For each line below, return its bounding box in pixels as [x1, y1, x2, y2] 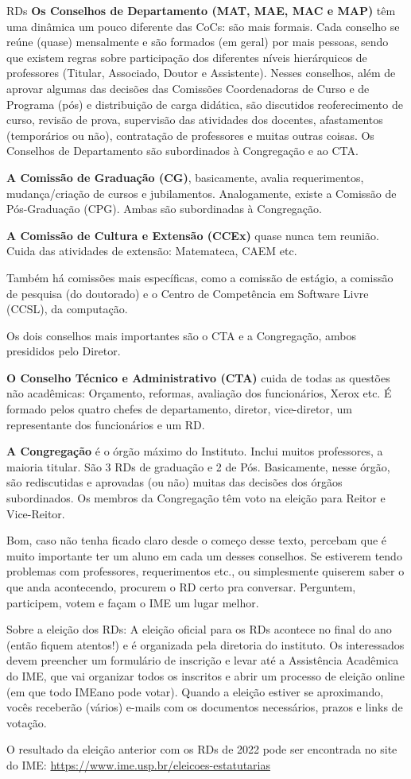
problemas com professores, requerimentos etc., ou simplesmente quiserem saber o [6, 563, 405, 579]
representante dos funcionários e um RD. [6, 416, 205, 432]
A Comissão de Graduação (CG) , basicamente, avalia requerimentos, [6, 169, 364, 185]
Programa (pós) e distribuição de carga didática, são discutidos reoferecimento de [6, 95, 403, 112]
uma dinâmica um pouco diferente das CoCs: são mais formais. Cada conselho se [6, 17, 400, 34]
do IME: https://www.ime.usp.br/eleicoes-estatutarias [6, 756, 271, 773]
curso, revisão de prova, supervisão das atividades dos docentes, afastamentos [6, 111, 383, 128]
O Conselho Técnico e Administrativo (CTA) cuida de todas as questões [6, 369, 390, 386]
